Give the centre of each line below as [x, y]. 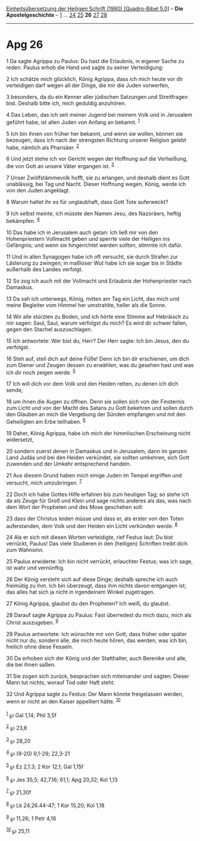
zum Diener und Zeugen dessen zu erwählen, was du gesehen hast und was [100, 365]
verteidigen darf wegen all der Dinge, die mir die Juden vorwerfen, [88, 85]
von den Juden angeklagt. [38, 190]
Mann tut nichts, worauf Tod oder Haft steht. [60, 682]
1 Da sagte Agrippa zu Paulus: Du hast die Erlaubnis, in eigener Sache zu [95, 61]
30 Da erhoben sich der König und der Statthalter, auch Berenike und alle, [97, 658]
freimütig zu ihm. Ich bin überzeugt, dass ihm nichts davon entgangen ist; [96, 586]
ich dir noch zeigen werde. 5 [41, 372]
